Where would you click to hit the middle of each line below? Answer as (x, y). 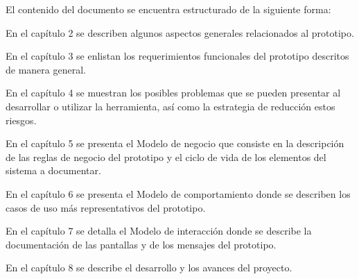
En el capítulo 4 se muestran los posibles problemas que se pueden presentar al (173, 93)
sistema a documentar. (53, 170)
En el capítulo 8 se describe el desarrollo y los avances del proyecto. (149, 268)
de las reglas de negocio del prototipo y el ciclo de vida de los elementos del (166, 157)
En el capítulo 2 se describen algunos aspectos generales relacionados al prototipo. (180, 32)
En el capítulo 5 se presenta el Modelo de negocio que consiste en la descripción (175, 143)
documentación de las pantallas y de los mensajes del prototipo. (141, 244)
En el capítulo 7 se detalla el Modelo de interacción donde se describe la (159, 231)
